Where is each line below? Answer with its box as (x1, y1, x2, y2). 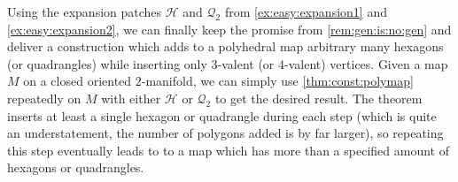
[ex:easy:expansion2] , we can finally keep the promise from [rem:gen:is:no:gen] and (7, 19, 452, 38)
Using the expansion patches (7, 3, 162, 20)
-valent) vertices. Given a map (284, 54, 448, 72)
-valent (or (217, 54, 275, 72)
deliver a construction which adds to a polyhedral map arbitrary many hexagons (7, 37, 444, 56)
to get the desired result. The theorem (214, 88, 423, 107)
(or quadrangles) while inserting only (7, 54, 207, 72)
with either (101, 88, 161, 107)
